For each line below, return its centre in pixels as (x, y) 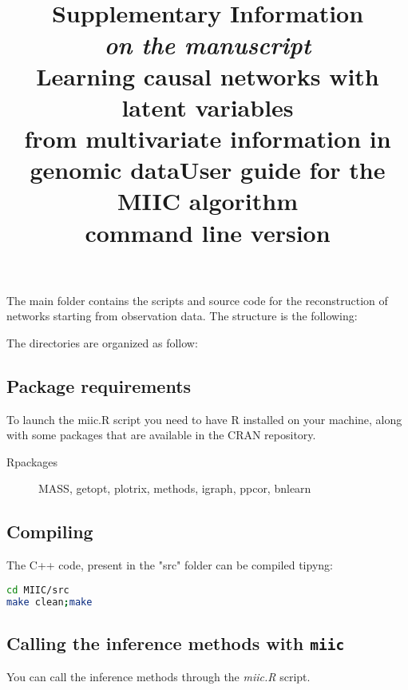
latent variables (208, 107)
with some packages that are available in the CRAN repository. (161, 435)
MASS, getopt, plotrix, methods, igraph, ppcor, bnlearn (175, 488)
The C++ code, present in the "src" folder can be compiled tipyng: (170, 565)
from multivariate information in (208, 138)
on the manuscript (208, 45)
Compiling (50, 531)
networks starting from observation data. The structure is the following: (182, 316)
